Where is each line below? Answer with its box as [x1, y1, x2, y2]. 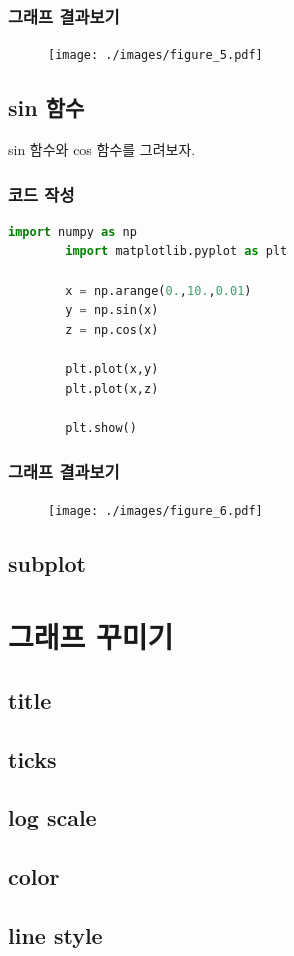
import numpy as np [8, 224, 137, 239]
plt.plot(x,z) [65, 381, 159, 396]
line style [8, 919, 103, 950]
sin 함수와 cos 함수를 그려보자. [8, 139, 196, 160]
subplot [8, 547, 86, 578]
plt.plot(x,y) [65, 362, 159, 377]
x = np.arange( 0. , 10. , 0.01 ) [65, 283, 252, 298]
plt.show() [65, 420, 137, 435]
